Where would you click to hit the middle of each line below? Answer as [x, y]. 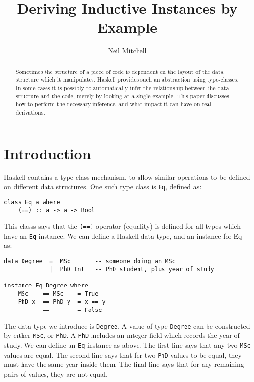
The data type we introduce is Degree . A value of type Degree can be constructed [127, 325]
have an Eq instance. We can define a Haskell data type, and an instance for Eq [123, 235]
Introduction [47, 153]
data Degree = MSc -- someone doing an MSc [90, 261]
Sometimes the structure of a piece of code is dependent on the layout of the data [119, 71]
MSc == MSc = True [58, 294]
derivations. [30, 112]
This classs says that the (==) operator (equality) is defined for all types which [122, 226]
